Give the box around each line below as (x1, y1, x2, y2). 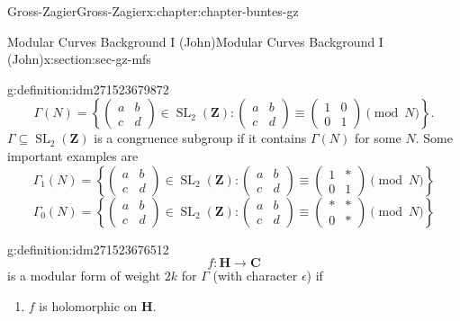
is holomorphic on (39, 296, 138, 315)
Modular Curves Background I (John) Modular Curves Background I (7, 31, 383, 50)
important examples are (7, 146, 139, 165)
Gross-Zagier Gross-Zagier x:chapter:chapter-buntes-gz (7, 2, 299, 20)
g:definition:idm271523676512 (7, 239, 169, 258)
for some (354, 129, 401, 147)
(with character (212, 266, 298, 285)
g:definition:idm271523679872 (7, 79, 169, 98)
